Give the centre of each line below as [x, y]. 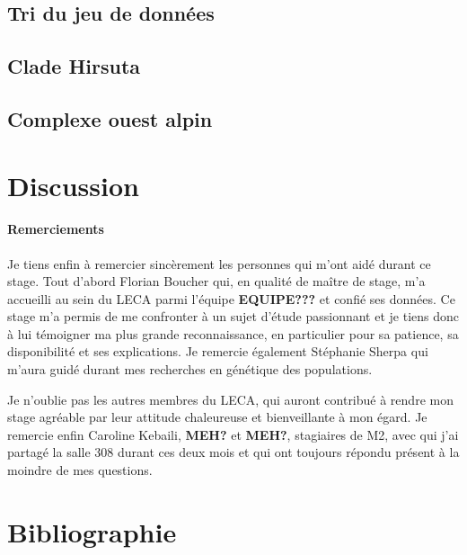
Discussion [73, 185]
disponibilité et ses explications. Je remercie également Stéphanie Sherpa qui [218, 351]
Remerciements [56, 229]
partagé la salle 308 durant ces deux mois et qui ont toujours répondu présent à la [233, 452]
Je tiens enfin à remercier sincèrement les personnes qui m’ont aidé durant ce [219, 263]
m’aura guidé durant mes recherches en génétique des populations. [190, 369]
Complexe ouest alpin [110, 118]
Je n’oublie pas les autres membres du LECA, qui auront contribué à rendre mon [230, 399]
